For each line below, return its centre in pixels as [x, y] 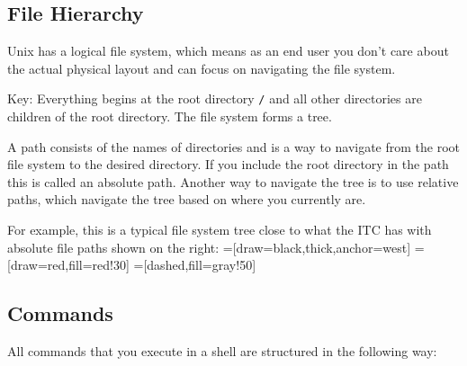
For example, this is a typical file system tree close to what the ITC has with [220, 230]
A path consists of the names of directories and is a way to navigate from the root [234, 146]
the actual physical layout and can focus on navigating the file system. [202, 68]
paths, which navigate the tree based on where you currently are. [187, 199]
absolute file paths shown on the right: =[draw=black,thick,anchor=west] [209, 247]
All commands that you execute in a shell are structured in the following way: [222, 351]
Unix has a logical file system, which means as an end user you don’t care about [228, 51]
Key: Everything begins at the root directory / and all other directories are [215, 98]
